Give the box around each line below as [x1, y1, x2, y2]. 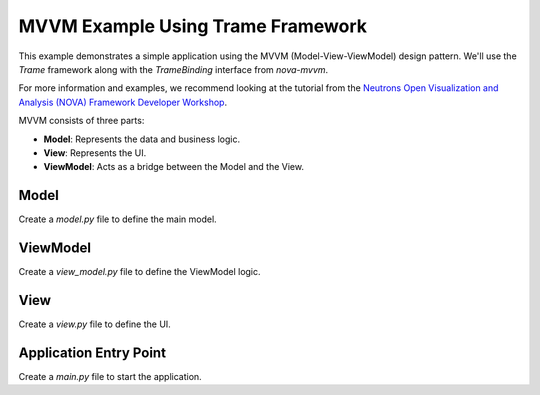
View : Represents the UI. [43, 146, 147, 159]
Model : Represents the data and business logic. [43, 133, 240, 145]
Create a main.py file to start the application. [18, 370, 202, 382]
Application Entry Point [18, 344, 167, 361]
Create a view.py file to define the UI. [18, 318, 172, 330]
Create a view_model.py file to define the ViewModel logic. [18, 266, 261, 278]
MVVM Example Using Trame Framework [18, 15, 368, 37]
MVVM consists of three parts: [18, 115, 145, 127]
